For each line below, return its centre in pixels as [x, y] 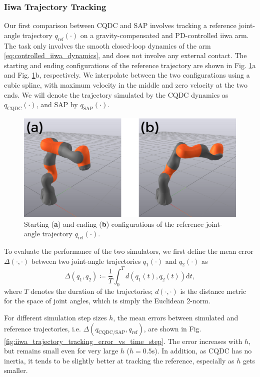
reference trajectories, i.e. [42, 328]
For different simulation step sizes [55, 317]
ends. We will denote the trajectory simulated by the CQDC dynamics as [116, 94]
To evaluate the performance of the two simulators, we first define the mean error [129, 251]
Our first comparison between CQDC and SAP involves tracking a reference [120, 25]
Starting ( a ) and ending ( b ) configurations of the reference [114, 224]
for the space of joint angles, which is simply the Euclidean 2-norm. [107, 301]
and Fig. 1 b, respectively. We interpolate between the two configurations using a [127, 75]
